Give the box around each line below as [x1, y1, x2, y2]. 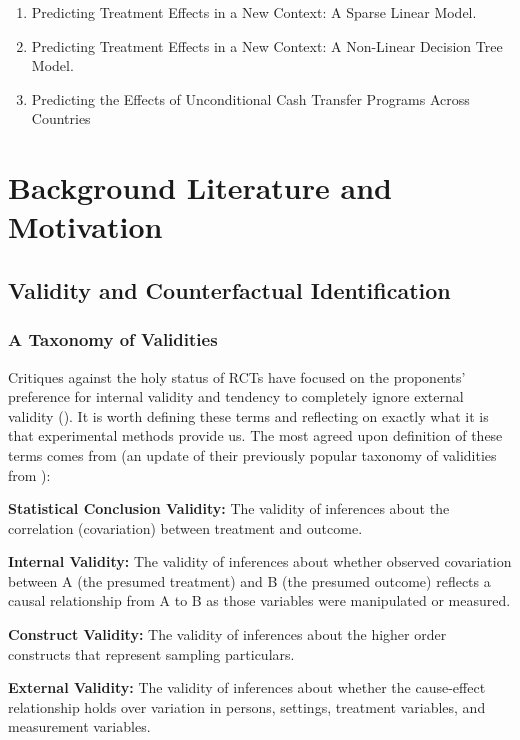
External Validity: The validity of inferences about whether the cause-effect [8, 677, 486, 698]
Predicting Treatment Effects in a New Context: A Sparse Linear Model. [31, 2, 477, 22]
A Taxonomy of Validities [8, 327, 218, 352]
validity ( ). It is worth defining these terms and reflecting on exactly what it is [8, 405, 489, 426]
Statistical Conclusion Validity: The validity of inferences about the [8, 498, 450, 519]
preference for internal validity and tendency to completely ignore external [8, 386, 464, 407]
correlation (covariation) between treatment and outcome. [8, 517, 363, 538]
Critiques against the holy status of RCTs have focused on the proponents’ [8, 366, 466, 387]
